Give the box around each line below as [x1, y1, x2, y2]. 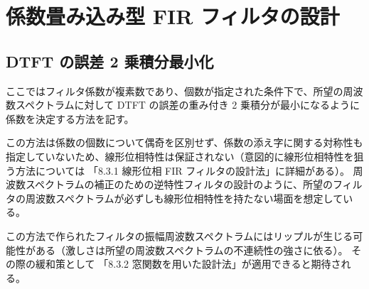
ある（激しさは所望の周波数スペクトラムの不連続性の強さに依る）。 [35, 242, 348, 257]
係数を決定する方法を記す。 [6, 111, 134, 126]
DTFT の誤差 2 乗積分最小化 [6, 50, 214, 72]
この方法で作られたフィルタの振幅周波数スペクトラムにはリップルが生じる [6, 228, 353, 243]
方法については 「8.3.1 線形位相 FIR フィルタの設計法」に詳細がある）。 [15, 163, 350, 178]
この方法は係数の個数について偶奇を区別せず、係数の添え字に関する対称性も [6, 135, 363, 150]
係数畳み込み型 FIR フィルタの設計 [6, 1, 340, 31]
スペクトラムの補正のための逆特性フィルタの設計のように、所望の [25, 177, 333, 192]
